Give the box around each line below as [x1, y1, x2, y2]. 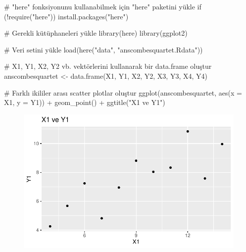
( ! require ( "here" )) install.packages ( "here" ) [4, 11, 129, 21]
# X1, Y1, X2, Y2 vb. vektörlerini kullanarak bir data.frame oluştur [4, 61, 212, 71]
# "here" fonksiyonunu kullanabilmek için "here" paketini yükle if [4, 1, 201, 11]
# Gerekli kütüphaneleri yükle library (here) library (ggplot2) [4, 28, 188, 38]
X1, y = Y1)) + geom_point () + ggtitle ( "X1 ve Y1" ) [4, 97, 165, 107]
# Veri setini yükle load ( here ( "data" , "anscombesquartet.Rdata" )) [4, 44, 203, 54]
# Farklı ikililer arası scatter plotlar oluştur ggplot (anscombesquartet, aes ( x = [4, 87, 242, 98]
